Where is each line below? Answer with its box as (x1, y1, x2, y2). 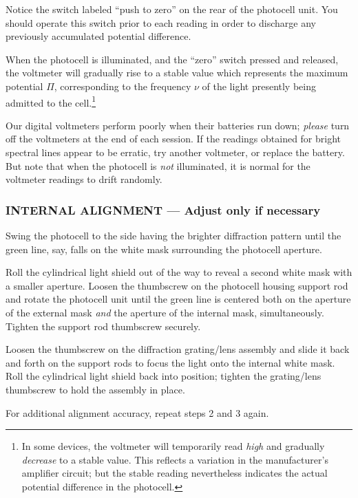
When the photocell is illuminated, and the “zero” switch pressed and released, (6, 52, 339, 66)
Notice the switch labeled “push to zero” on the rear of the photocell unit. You (6, 2, 338, 16)
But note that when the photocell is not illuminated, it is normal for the (6, 158, 310, 173)
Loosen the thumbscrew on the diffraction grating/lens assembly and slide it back (6, 342, 350, 356)
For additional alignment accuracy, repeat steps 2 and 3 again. (6, 405, 269, 420)
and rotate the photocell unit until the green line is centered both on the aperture (6, 292, 351, 306)
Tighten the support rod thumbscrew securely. (6, 318, 201, 333)
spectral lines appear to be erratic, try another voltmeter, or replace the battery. (6, 145, 345, 159)
